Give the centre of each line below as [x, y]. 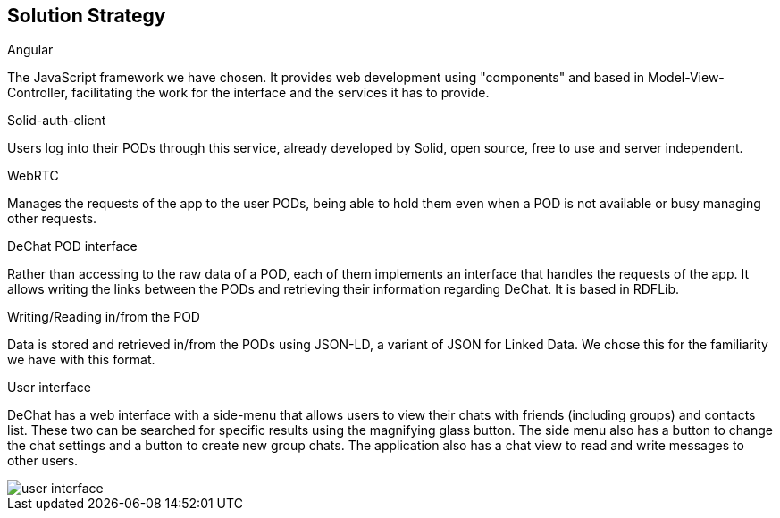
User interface [49, 388]
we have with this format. [81, 360]
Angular [30, 50]
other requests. [52, 219]
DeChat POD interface [72, 246]
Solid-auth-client [57, 121]
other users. [43, 461]
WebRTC [33, 176]
